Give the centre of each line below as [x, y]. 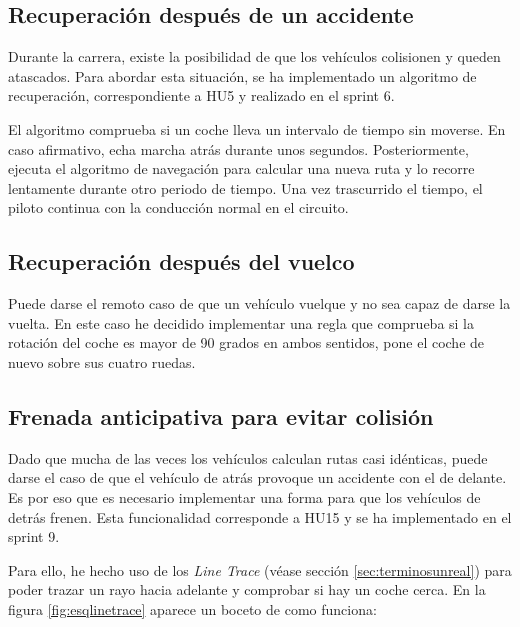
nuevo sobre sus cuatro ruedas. [102, 361]
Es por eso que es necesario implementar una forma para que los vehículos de [244, 496]
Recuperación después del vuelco [181, 261]
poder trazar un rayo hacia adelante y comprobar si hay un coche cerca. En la [247, 589]
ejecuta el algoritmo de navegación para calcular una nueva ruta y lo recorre [241, 168]
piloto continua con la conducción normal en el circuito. [178, 207]
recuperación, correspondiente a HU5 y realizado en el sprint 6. [201, 95]
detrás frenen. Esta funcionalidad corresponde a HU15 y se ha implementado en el [260, 516]
